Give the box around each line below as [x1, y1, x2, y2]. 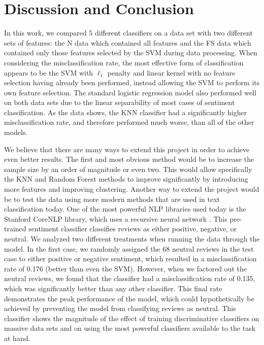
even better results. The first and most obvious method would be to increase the [4, 154, 254, 164]
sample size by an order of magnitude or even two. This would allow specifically [4, 163, 252, 174]
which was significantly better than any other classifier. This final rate [4, 283, 222, 293]
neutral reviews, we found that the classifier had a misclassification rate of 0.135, [4, 273, 255, 284]
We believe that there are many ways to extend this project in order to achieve [4, 144, 250, 154]
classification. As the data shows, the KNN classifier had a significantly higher [4, 107, 247, 117]
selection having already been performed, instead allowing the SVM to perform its [4, 77, 260, 88]
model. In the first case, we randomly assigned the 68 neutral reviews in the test [4, 243, 254, 254]
